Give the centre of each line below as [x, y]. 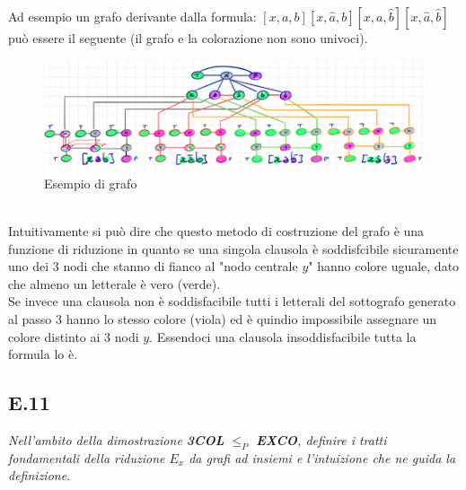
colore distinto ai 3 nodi [74, 336]
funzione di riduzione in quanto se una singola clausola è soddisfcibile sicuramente [233, 248]
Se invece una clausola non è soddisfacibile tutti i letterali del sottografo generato [232, 301]
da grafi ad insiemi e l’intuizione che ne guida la [322, 457]
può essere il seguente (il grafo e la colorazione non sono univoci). [188, 38]
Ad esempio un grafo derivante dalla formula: [132, 16]
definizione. [40, 475]
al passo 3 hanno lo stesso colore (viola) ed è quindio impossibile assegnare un [223, 319]
